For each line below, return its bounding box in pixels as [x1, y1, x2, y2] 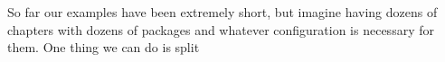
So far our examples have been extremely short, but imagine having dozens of [7, 3, 438, 21]
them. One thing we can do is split [7, 38, 200, 57]
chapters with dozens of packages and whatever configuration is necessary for [7, 20, 434, 39]
